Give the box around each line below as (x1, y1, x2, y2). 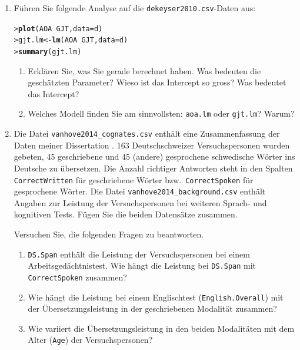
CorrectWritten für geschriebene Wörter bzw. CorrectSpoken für (14, 173, 254, 186)
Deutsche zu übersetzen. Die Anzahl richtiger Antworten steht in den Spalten (14, 161, 293, 174)
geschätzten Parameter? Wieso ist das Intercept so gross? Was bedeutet (28, 76, 286, 88)
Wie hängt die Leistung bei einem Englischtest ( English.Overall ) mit (28, 290, 284, 303)
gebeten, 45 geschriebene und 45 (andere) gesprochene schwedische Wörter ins (14, 150, 295, 163)
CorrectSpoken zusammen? (28, 270, 127, 283)
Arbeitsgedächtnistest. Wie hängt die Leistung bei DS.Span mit (28, 259, 256, 272)
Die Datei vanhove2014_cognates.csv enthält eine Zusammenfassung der (14, 127, 280, 140)
